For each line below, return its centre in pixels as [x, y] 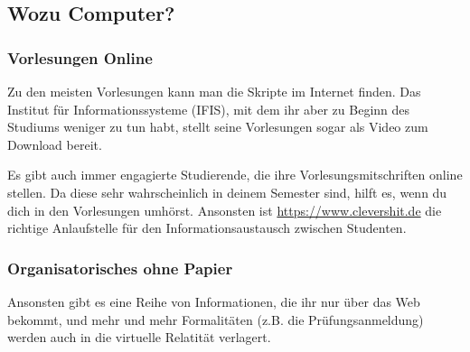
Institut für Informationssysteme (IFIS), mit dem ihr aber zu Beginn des [209, 109]
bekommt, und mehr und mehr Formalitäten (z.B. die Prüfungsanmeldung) [216, 319]
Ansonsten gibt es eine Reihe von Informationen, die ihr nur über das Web [214, 301]
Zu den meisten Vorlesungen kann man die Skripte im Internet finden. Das [214, 91]
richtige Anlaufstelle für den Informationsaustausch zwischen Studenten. [207, 228]
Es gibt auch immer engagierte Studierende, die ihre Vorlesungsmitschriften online [235, 175]
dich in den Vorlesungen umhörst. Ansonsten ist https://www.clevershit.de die [225, 210]
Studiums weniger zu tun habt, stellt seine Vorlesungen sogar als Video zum [218, 127]
